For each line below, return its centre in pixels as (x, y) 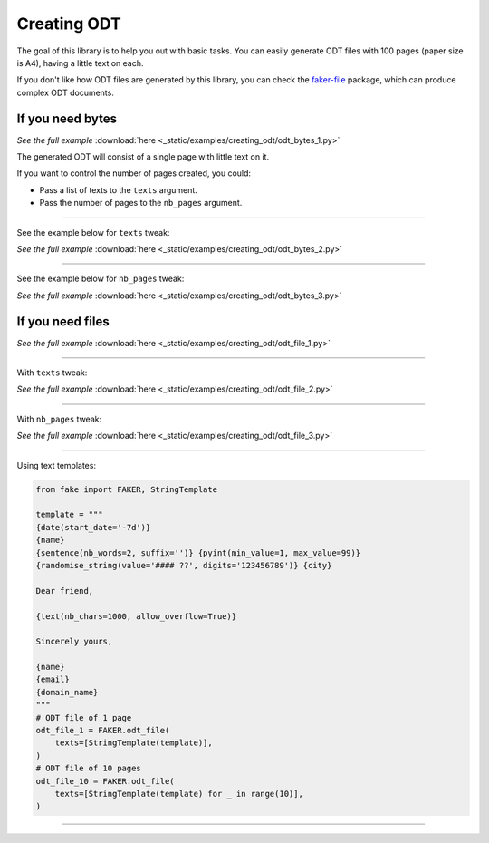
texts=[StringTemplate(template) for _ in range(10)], (179, 794)
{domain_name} (67, 692)
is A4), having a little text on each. (80, 63)
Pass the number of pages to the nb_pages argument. (141, 203)
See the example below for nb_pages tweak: (101, 279)
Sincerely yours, (74, 642)
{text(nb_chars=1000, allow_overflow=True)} (136, 616)
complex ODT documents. (66, 92)
